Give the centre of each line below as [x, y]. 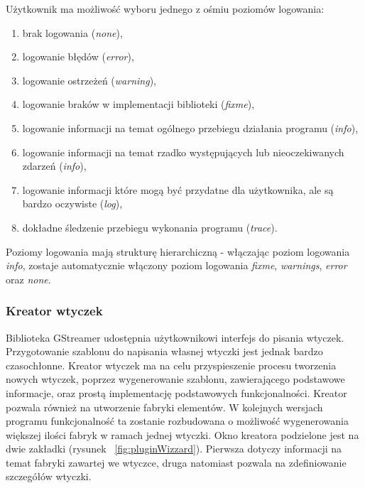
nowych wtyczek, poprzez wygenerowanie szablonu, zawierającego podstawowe [175, 379]
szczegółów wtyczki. [49, 476]
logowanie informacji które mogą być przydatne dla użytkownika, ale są [178, 189]
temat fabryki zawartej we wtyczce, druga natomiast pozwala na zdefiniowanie [176, 462]
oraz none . [28, 279]
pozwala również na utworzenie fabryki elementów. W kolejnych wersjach [164, 407]
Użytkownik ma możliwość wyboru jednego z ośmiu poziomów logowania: [165, 9]
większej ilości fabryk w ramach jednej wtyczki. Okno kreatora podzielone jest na [182, 434]
